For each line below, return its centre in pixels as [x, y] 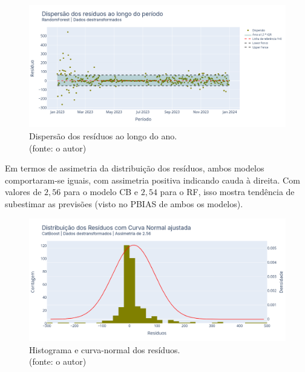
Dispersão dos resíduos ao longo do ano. [103, 136]
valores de [23, 192]
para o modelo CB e [101, 192]
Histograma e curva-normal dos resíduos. [105, 349]
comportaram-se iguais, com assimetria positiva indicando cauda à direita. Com [152, 180]
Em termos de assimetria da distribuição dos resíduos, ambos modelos [135, 168]
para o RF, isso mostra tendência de [227, 192]
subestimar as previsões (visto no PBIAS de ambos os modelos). [124, 204]
